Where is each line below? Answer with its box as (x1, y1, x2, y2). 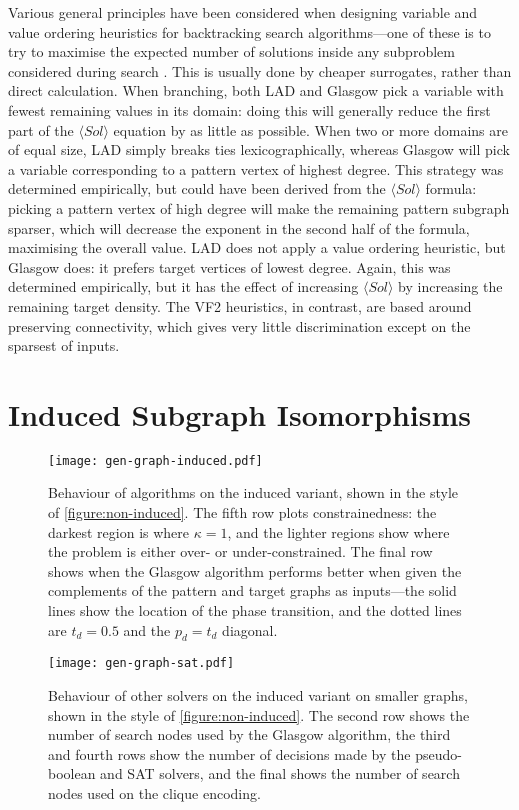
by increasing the (398, 276, 503, 297)
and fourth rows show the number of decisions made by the (48, 743, 411, 764)
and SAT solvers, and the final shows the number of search (100, 763, 460, 784)
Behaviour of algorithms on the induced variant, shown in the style (48, 482, 459, 503)
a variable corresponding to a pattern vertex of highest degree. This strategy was (8, 158, 504, 179)
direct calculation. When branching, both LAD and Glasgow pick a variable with (8, 80, 504, 101)
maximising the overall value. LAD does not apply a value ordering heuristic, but (8, 237, 506, 258)
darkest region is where (48, 521, 190, 542)
